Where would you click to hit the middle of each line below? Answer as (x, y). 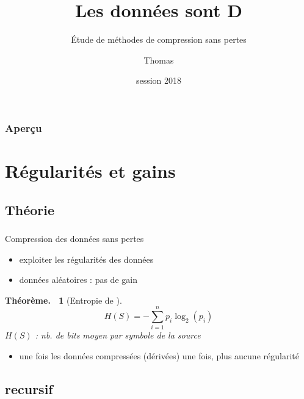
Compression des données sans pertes (74, 238)
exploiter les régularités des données (86, 259)
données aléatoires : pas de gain (78, 280)
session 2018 (159, 80)
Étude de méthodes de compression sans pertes (159, 39)
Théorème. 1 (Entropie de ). (63, 300)
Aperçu (24, 127)
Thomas (159, 60)
